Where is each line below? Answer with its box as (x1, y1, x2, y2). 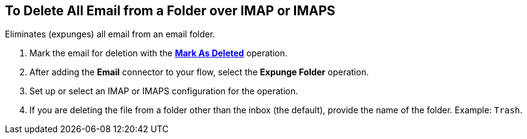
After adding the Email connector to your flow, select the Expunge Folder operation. (29, 67, 369, 78)
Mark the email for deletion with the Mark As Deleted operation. (29, 48, 288, 59)
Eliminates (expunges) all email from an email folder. (5, 29, 215, 40)
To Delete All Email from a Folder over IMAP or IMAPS (5, 3, 336, 18)
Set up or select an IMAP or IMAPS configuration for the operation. (29, 86, 298, 97)
